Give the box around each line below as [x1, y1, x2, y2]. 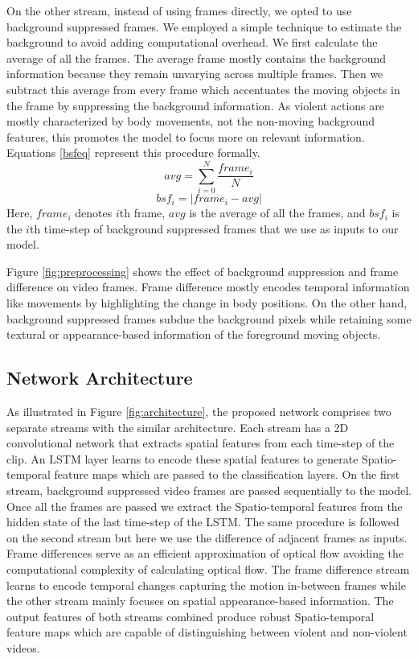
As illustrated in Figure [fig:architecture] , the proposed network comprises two [6, 403, 391, 420]
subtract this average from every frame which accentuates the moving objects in [6, 80, 400, 97]
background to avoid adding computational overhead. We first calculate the [6, 34, 378, 51]
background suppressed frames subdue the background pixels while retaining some [6, 310, 412, 327]
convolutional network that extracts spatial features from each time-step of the [6, 435, 395, 451]
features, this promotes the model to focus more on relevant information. [6, 128, 365, 145]
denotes [75, 204, 113, 221]
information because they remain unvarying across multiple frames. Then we [6, 65, 383, 82]
